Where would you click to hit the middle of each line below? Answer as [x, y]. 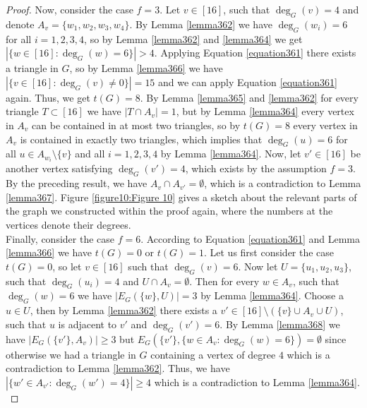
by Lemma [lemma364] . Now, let [231, 154]
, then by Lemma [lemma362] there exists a [124, 310]
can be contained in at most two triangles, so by [136, 125]
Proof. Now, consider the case [70, 9]
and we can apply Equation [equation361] [248, 82]
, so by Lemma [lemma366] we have [146, 68]
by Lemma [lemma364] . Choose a [272, 295]
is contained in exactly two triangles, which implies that [141, 139]
